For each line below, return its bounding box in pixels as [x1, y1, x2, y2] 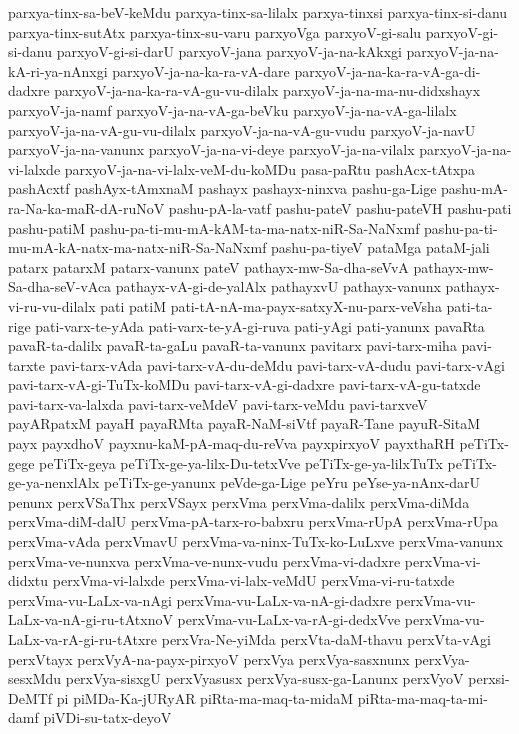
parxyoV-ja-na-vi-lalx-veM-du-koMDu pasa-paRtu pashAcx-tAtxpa [64, 158, 475, 179]
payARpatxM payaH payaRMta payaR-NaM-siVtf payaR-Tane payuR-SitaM [8, 413, 481, 434]
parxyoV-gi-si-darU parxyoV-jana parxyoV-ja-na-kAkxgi [56, 41, 402, 62]
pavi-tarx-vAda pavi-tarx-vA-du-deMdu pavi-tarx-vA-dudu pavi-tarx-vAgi [49, 354, 505, 375]
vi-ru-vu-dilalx [8, 295, 96, 316]
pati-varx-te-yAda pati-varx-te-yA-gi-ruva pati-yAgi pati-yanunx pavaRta [35, 315, 485, 336]
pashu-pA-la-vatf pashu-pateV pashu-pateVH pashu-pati [168, 197, 512, 218]
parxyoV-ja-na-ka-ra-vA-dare [112, 60, 290, 81]
